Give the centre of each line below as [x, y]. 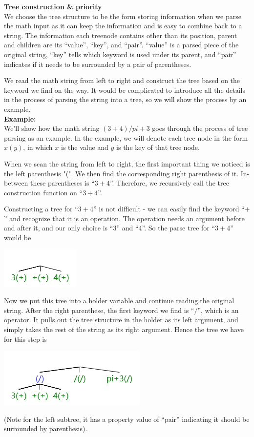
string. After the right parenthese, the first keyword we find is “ [99, 310]
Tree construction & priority [53, 6]
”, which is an [218, 310]
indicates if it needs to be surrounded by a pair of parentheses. [98, 64]
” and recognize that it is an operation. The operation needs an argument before [124, 218]
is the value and [85, 147]
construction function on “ [43, 192]
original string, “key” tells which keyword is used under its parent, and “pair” [120, 54]
